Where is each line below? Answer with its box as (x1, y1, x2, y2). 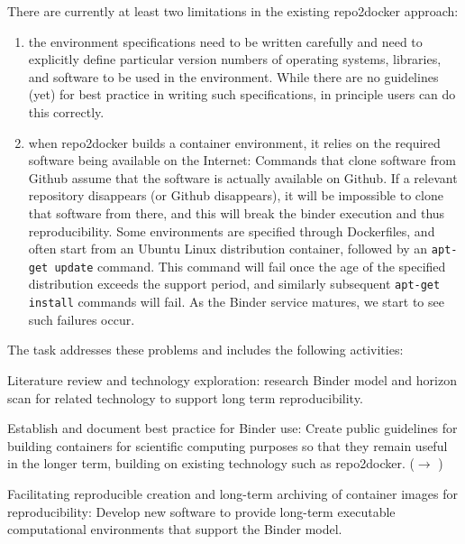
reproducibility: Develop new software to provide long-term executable (7, 502, 396, 521)
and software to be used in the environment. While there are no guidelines (28, 67, 439, 86)
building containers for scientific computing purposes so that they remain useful (7, 436, 448, 455)
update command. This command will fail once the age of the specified (54, 256, 446, 275)
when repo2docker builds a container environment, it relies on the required (28, 133, 441, 152)
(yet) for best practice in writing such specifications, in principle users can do (28, 85, 456, 104)
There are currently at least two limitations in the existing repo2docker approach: (7, 2, 459, 20)
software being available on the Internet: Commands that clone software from (28, 151, 456, 170)
